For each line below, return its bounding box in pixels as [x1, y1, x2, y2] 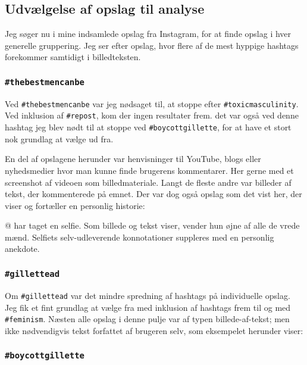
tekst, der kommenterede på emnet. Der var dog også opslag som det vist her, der [5, 188, 302, 200]
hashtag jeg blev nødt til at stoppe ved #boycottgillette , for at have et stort [5, 121, 292, 133]
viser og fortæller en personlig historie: [5, 199, 145, 211]
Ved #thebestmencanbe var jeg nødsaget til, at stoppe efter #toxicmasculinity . [5, 97, 299, 110]
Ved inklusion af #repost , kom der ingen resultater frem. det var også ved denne [5, 109, 299, 121]
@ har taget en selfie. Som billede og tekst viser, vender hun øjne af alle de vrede [5, 219, 300, 232]
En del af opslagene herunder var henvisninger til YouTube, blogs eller [5, 152, 261, 165]
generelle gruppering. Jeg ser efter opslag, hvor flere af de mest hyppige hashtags [5, 39, 299, 51]
